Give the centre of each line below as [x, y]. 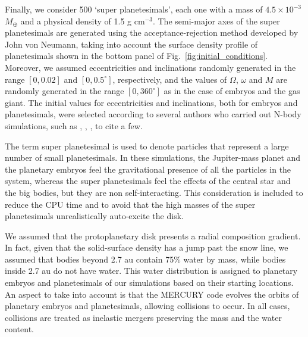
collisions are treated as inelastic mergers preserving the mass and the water [143, 317]
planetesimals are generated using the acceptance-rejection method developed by [152, 32]
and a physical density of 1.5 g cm [83, 21]
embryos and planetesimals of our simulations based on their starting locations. [149, 283]
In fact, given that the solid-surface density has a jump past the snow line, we [147, 247]
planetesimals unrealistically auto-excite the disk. [94, 216]
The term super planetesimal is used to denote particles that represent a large [147, 146]
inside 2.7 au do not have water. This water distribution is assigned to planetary [151, 271]
